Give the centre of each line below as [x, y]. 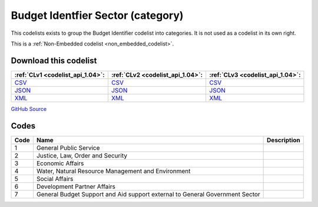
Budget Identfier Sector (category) [97, 15]
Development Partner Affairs [76, 186]
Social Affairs [55, 179]
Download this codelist [54, 60]
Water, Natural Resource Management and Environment [113, 171]
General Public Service [68, 147]
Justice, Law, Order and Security [82, 155]
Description [284, 140]
